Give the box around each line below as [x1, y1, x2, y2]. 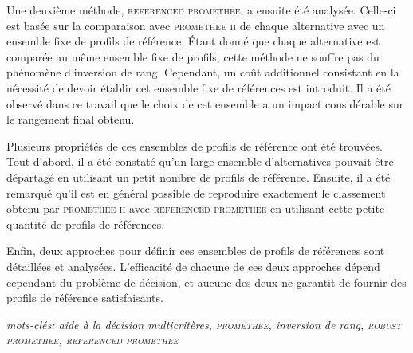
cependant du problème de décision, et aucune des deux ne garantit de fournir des [6, 273, 407, 290]
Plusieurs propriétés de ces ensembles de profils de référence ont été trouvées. [6, 137, 383, 154]
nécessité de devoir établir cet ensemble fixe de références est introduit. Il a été [6, 79, 391, 96]
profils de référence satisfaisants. [6, 289, 163, 306]
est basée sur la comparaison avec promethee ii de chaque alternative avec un [6, 17, 385, 33]
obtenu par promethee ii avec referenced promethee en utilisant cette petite [6, 200, 385, 217]
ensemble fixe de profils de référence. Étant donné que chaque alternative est [6, 33, 380, 49]
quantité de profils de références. [6, 215, 165, 232]
